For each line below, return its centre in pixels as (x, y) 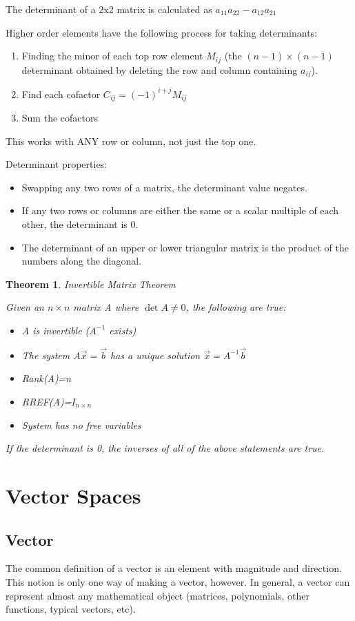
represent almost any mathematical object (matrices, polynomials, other (158, 595)
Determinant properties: (57, 164)
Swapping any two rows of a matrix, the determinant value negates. (164, 187)
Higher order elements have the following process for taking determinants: (162, 32)
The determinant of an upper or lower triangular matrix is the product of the (185, 247)
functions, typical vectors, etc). (71, 609)
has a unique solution (155, 355)
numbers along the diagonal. (81, 261)
